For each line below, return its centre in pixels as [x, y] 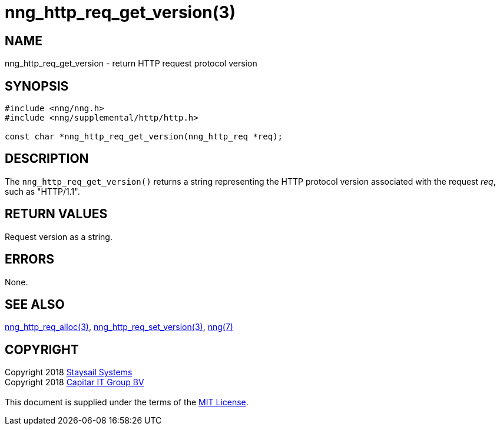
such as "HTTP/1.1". [42, 191]
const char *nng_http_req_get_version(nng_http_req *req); [144, 137]
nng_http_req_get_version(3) [120, 12]
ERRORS [30, 259]
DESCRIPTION [47, 159]
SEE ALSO [35, 304]
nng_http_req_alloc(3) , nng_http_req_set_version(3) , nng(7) [119, 327]
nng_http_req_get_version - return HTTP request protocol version [131, 64]
